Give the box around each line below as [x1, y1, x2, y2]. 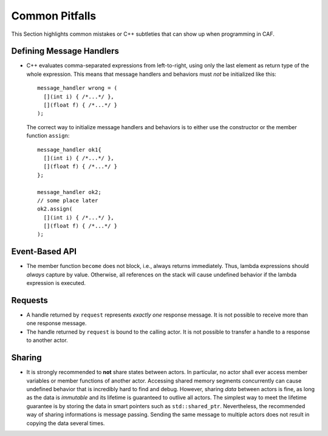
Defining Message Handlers [11, 46, 120, 56]
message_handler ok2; [37, 189, 101, 195]
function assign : [26, 132, 70, 139]
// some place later [37, 197, 98, 204]
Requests [11, 295, 48, 306]
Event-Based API [11, 246, 77, 257]
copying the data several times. [26, 419, 105, 427]
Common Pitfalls [11, 9, 97, 22]
